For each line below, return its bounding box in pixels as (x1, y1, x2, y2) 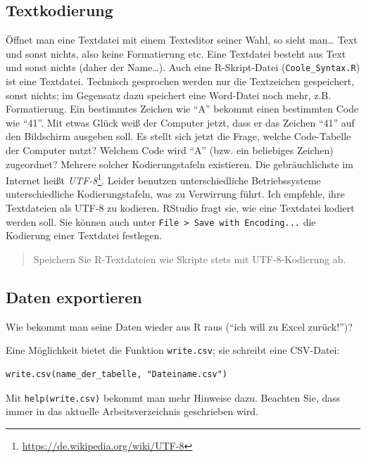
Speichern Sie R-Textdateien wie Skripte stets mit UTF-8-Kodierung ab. (33, 251, 346, 266)
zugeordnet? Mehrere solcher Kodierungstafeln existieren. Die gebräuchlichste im (6, 156, 353, 171)
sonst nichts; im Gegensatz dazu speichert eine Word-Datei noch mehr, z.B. (6, 87, 332, 102)
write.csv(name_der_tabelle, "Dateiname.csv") (6, 369, 227, 379)
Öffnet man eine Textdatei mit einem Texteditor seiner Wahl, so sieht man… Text (6, 32, 358, 47)
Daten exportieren (6, 286, 142, 307)
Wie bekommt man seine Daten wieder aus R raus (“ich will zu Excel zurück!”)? (6, 319, 353, 333)
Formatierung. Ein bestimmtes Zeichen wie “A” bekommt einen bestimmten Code (6, 101, 359, 116)
